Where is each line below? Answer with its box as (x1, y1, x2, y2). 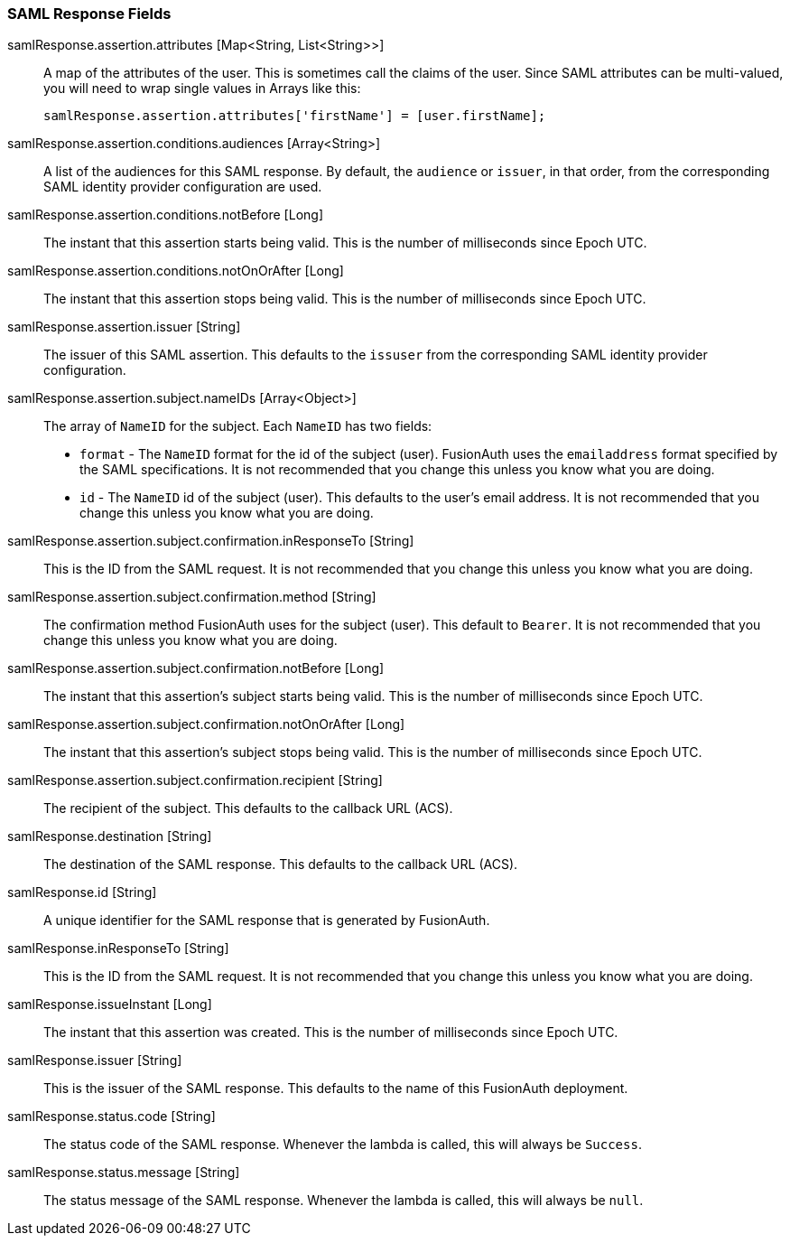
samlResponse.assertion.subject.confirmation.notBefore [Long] (7, 660, 385, 677)
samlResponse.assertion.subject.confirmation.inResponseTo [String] (7, 533, 414, 549)
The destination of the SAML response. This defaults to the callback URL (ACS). (43, 856, 518, 873)
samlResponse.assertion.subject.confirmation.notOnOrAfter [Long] (7, 716, 405, 733)
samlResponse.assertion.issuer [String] (7, 319, 241, 335)
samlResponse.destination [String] (7, 828, 212, 845)
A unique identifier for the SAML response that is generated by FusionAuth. (43, 912, 490, 929)
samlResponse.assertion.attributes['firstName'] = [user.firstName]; (43, 108, 546, 124)
